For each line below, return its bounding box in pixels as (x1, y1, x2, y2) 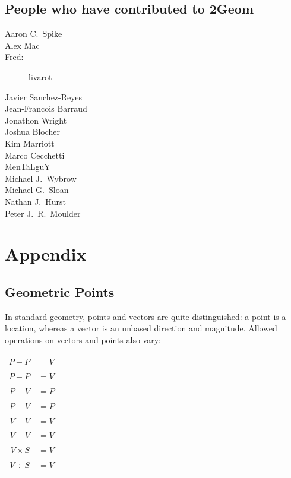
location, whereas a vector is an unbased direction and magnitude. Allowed (5, 322, 277, 334)
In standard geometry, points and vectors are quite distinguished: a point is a (5, 310, 286, 322)
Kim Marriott (5, 137, 55, 149)
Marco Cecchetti (5, 148, 65, 161)
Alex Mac (5, 39, 40, 51)
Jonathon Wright (5, 113, 67, 126)
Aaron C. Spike (5, 27, 62, 40)
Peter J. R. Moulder (5, 207, 81, 219)
